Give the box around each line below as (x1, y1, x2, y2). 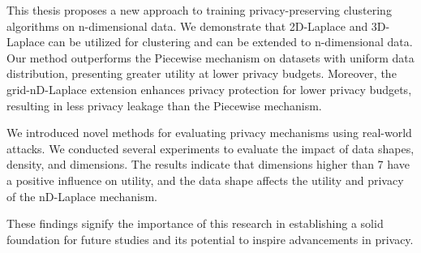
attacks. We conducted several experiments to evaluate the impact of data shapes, (6, 139, 415, 157)
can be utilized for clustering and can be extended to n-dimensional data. (48, 33, 413, 50)
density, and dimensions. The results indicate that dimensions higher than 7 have (6, 156, 410, 173)
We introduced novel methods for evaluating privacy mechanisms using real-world (6, 124, 412, 141)
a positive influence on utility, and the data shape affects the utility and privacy (6, 171, 404, 188)
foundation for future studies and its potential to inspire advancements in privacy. (6, 230, 414, 247)
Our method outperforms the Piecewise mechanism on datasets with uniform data (6, 49, 415, 66)
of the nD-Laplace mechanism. (6, 187, 157, 204)
